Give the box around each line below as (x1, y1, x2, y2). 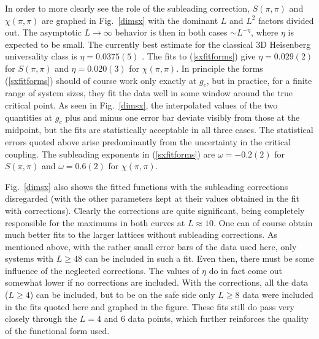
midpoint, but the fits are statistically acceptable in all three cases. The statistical (5, 123, 313, 136)
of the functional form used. (5, 324, 110, 337)
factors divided (258, 13, 314, 26)
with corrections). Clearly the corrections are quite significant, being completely (5, 204, 305, 216)
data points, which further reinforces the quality (128, 312, 309, 325)
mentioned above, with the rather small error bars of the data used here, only (5, 240, 297, 253)
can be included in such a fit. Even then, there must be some (85, 252, 314, 265)
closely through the (5, 312, 77, 325)
